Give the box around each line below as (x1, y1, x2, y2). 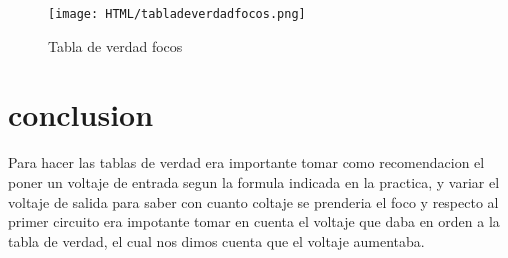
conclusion (8, 94, 154, 135)
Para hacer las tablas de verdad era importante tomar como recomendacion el (8, 152, 485, 173)
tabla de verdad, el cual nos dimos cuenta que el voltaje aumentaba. (8, 230, 425, 251)
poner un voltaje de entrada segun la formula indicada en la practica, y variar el (8, 171, 500, 192)
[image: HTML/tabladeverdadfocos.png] (48, 7, 306, 21)
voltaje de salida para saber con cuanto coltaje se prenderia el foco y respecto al (8, 191, 499, 212)
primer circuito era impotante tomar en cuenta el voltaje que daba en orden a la (8, 211, 500, 232)
